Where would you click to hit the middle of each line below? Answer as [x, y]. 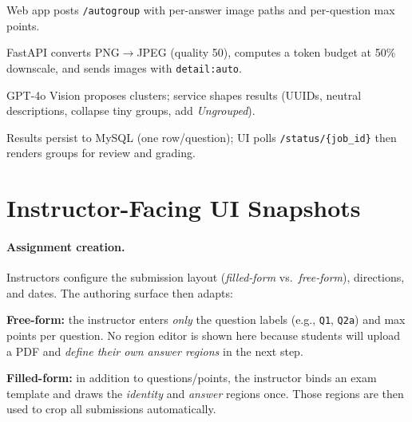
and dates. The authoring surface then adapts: [120, 292]
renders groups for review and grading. [101, 153]
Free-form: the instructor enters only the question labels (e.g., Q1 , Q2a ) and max [206, 319]
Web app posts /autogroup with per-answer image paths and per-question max [201, 10]
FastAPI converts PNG [63, 52]
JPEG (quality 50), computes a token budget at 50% [266, 52]
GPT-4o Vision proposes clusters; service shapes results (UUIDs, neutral [184, 95]
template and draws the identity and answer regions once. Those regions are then [205, 393]
